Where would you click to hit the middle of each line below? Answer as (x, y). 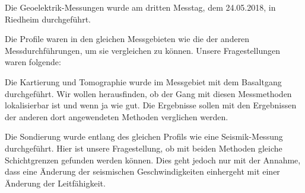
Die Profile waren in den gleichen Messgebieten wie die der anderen (127, 39)
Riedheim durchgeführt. (48, 19)
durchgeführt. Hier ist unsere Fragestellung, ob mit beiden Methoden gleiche (144, 148)
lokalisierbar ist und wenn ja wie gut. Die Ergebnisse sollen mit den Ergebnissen (151, 105)
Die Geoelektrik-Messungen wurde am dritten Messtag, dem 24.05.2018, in (140, 7)
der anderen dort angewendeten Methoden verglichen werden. (117, 116)
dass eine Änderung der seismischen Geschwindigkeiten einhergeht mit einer (142, 171)
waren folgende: (33, 62)
